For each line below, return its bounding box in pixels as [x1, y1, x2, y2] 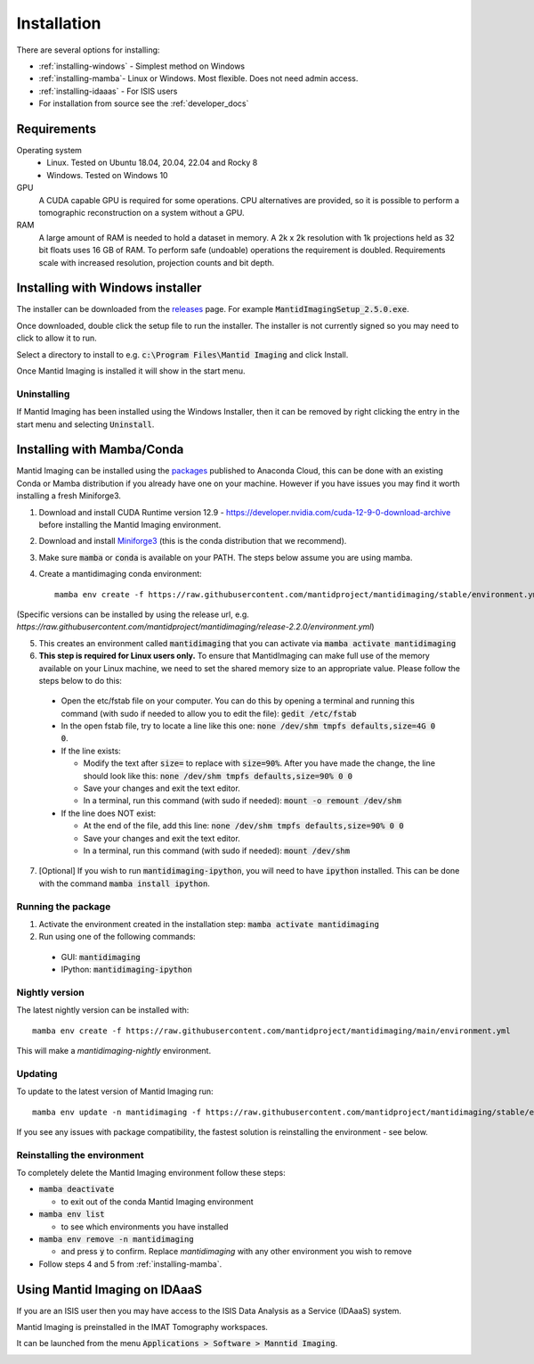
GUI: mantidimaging [61, 951, 142, 962]
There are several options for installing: [16, 45, 160, 55]
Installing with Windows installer [16, 281, 202, 296]
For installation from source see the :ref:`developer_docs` [38, 98, 249, 109]
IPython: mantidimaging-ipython [61, 964, 193, 975]
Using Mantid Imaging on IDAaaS [16, 1282, 203, 1297]
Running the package [16, 900, 111, 913]
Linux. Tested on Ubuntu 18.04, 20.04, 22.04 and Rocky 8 [46, 157, 258, 168]
